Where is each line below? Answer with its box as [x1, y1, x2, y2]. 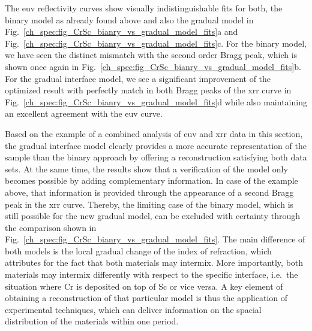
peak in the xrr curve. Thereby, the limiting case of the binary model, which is [5, 198, 294, 210]
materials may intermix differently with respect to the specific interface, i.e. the [5, 268, 298, 281]
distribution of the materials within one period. [5, 315, 179, 327]
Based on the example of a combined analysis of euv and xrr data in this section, [5, 127, 303, 139]
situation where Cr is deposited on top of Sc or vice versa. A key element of [5, 280, 283, 292]
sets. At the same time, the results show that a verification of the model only [5, 162, 288, 175]
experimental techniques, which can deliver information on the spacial [5, 303, 262, 315]
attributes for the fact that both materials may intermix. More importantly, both [5, 256, 304, 269]
